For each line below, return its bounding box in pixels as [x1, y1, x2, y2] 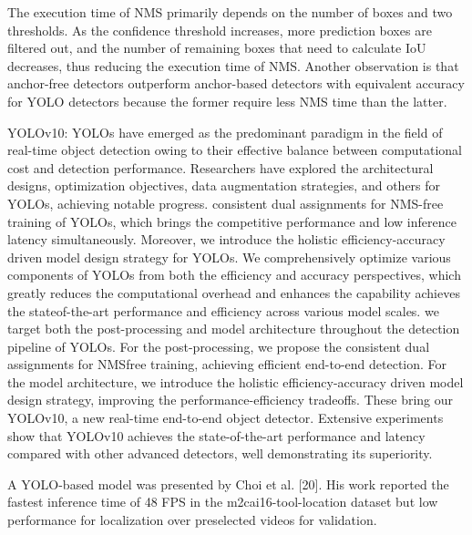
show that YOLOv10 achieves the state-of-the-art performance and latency [7, 426, 426, 445]
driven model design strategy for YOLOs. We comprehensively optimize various [7, 247, 451, 266]
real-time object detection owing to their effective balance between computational [7, 140, 462, 159]
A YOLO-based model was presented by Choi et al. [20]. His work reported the [7, 474, 449, 493]
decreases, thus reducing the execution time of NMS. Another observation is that [7, 56, 459, 75]
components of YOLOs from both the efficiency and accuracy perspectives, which [7, 265, 461, 284]
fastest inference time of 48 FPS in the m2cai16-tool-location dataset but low [7, 492, 438, 511]
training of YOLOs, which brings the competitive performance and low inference [7, 211, 457, 231]
